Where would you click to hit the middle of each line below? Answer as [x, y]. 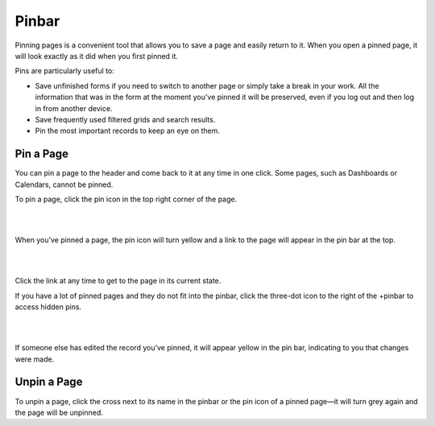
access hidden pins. [48, 307]
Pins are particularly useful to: [64, 71]
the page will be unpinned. [59, 412]
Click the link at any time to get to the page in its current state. [118, 281]
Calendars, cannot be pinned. [64, 184]
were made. [35, 359]
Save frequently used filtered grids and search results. [125, 119]
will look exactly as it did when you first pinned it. [97, 56]
